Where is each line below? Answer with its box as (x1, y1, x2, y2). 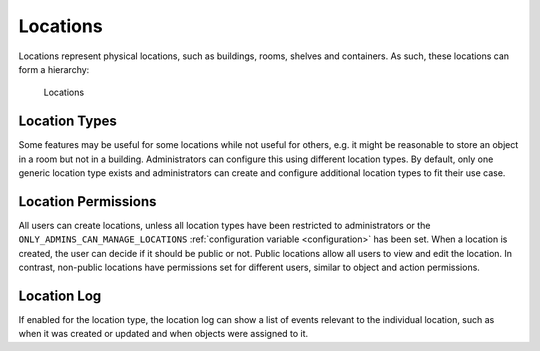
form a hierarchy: (18, 63, 90, 75)
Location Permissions (18, 193, 157, 210)
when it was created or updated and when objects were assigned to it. (18, 328, 309, 340)
